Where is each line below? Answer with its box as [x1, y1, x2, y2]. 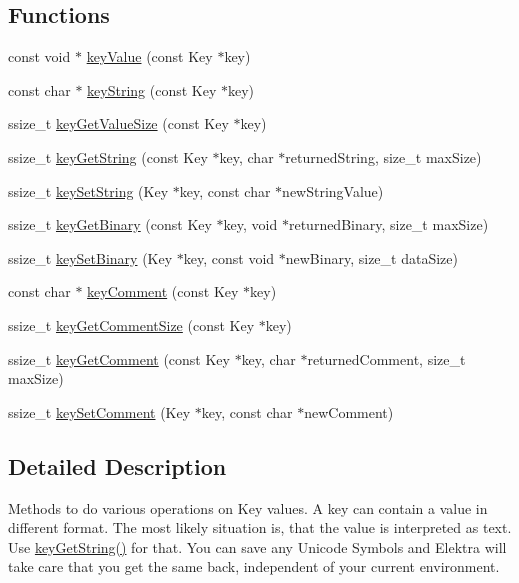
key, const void [183, 247, 275, 268]
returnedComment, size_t [307, 348, 466, 369]
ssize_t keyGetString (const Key [8, 146, 208, 167]
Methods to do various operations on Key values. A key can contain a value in [8, 497, 488, 518]
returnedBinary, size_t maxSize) [288, 214, 489, 235]
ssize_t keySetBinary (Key [8, 247, 173, 268]
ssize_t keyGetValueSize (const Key [8, 113, 229, 134]
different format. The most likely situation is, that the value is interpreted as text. [8, 517, 512, 538]
